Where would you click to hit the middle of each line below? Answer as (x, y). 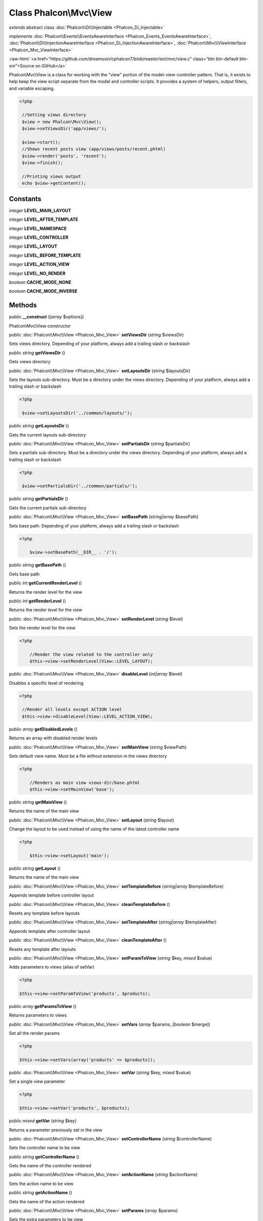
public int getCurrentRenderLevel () (46, 583)
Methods (23, 305)
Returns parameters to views (38, 1015)
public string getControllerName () (44, 1157)
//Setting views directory (54, 115)
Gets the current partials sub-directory (48, 507)
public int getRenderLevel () (38, 601)
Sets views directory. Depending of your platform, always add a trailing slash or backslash (99, 344)
